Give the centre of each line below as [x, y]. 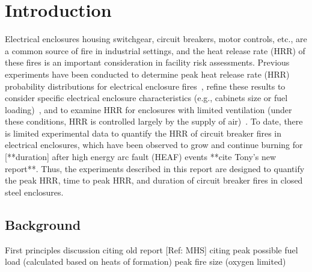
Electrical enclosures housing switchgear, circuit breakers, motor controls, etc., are [156, 39]
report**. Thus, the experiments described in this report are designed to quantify [155, 168]
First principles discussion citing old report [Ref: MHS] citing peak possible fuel [151, 249]
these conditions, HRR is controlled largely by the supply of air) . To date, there [154, 121]
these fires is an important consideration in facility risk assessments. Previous [147, 62]
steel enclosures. [34, 192]
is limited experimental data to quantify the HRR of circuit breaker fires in [143, 133]
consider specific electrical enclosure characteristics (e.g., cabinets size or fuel [146, 98]
